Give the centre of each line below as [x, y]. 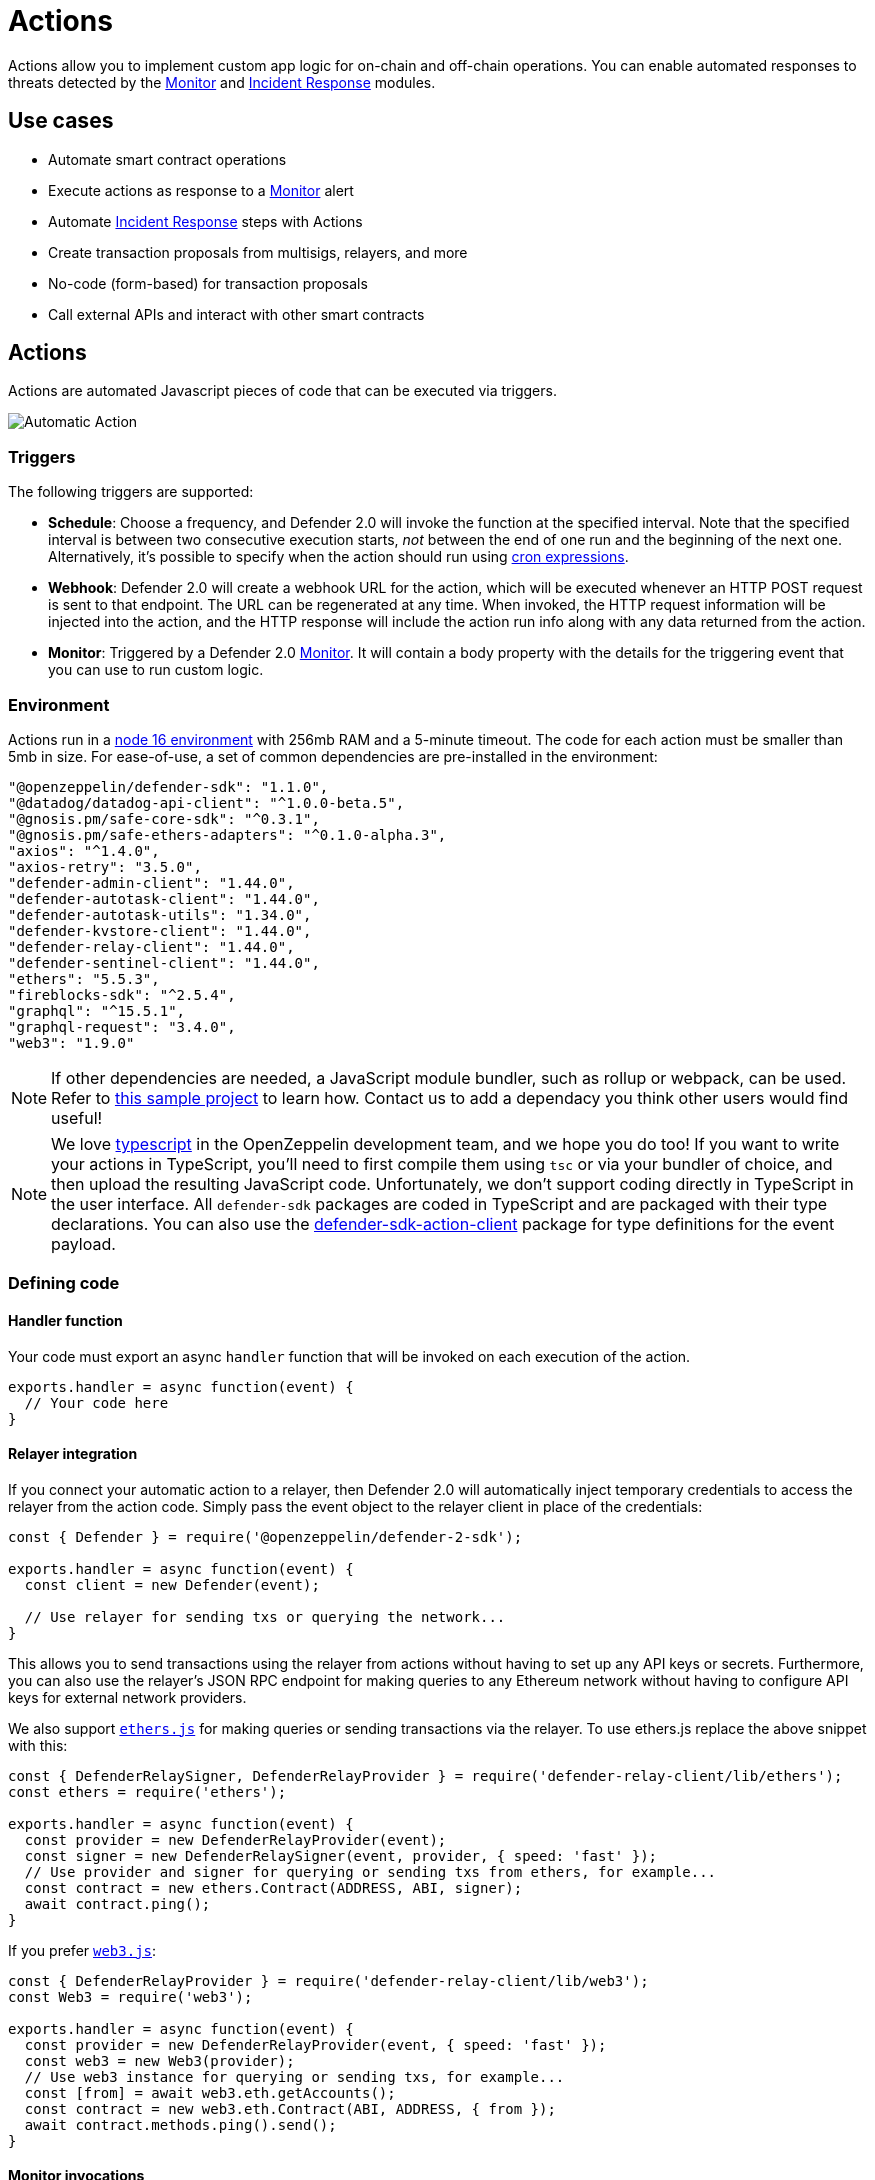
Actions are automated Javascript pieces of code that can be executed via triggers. [282, 391]
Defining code [64, 1283]
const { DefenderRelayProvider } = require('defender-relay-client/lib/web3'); [328, 1980]
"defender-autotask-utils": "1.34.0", [160, 914]
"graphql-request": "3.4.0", [122, 1026]
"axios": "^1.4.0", [84, 850]
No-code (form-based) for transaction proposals [208, 283]
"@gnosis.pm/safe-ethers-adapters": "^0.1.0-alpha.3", [227, 834]
